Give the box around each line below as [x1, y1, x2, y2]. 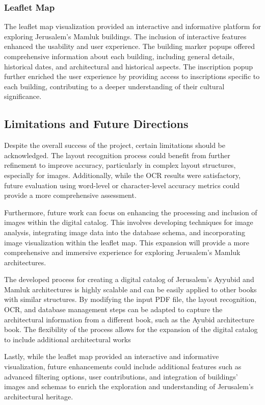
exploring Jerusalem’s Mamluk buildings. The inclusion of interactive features [4, 31, 247, 41]
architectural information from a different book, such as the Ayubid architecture [4, 314, 254, 324]
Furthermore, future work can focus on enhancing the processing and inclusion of [4, 207, 257, 217]
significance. [4, 91, 42, 102]
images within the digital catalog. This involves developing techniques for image [4, 217, 253, 227]
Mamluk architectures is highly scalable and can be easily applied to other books [4, 284, 257, 294]
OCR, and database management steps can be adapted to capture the [4, 304, 223, 315]
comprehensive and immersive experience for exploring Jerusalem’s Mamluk [4, 247, 241, 258]
